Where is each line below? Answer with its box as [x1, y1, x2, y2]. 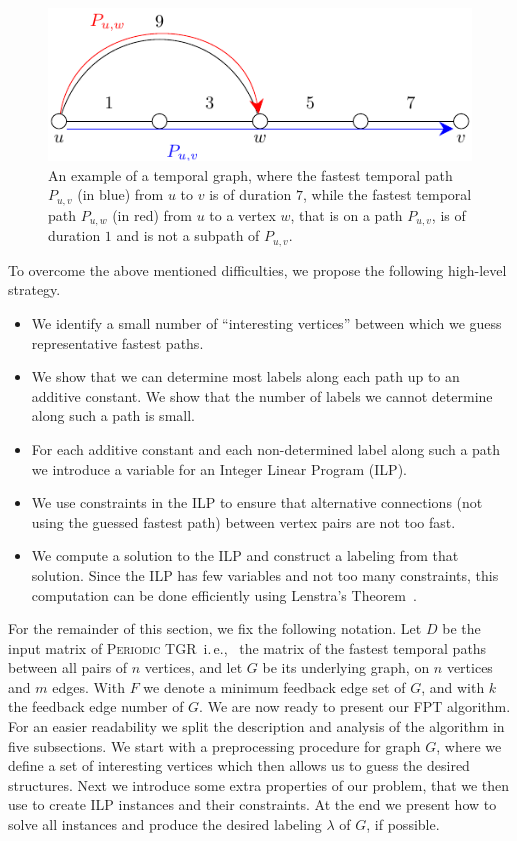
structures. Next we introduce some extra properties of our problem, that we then [8, 774, 510, 795]
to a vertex [209, 204, 276, 225]
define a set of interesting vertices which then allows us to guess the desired [8, 755, 470, 776]
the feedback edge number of [8, 696, 184, 717]
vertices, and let [144, 657, 243, 678]
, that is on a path [290, 204, 403, 225]
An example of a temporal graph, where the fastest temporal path [48, 164, 453, 185]
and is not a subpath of [116, 225, 260, 246]
